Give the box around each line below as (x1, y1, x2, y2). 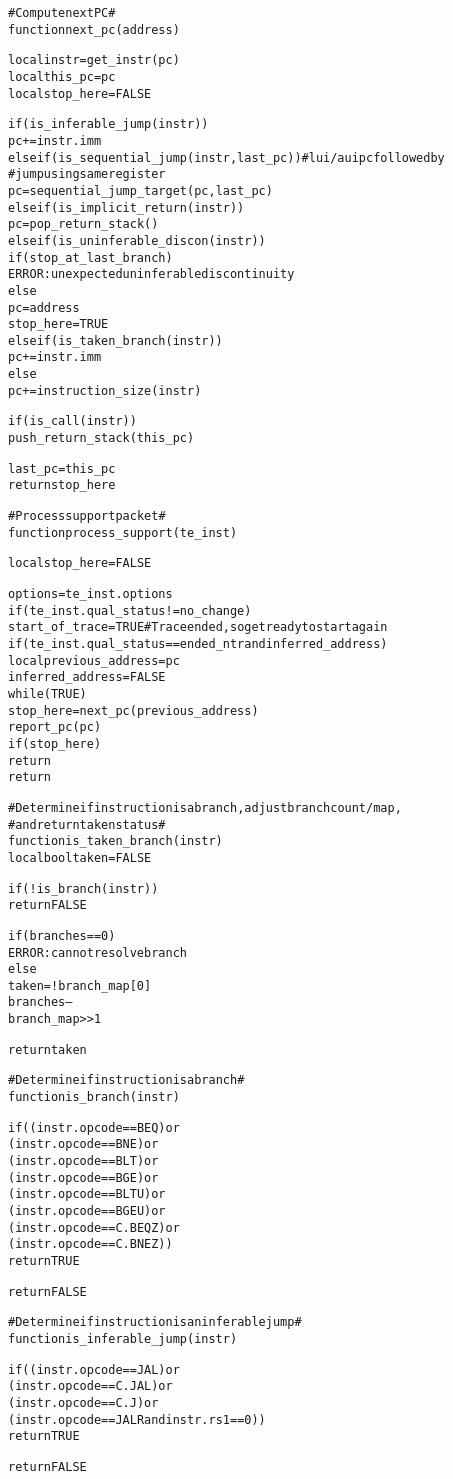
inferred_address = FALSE (8, 670, 166, 685)
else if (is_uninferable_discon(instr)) (8, 233, 266, 248)
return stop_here (8, 478, 116, 493)
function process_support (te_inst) (8, 525, 238, 540)
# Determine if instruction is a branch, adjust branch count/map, (8, 800, 402, 815)
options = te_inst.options (8, 587, 173, 602)
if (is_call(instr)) (8, 414, 137, 429)
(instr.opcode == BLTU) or (8, 1187, 166, 1202)
